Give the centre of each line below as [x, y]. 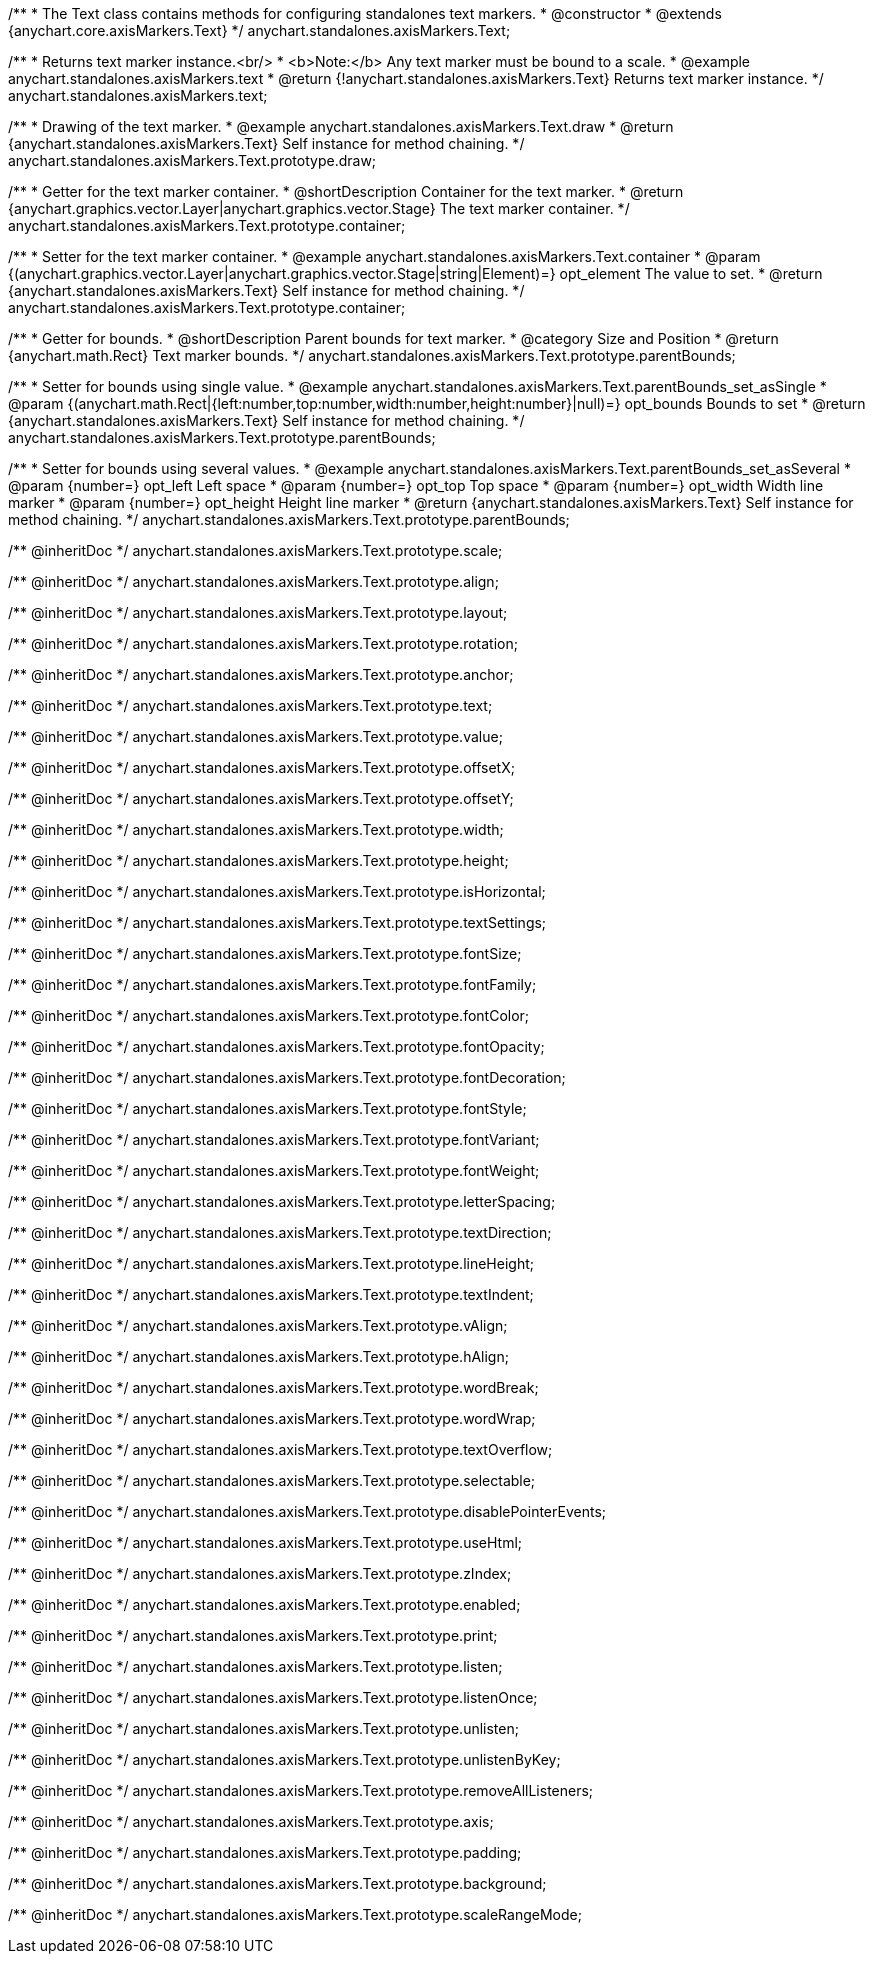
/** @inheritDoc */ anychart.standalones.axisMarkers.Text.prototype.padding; [265, 1852]
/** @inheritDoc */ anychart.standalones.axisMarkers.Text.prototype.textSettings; [277, 922]
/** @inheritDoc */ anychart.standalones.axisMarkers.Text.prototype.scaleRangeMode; [295, 1914]
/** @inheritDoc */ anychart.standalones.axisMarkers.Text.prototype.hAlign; [258, 1356]
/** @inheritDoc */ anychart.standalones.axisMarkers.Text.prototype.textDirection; [280, 1232]
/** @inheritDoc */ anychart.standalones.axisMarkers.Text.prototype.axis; [251, 1821]
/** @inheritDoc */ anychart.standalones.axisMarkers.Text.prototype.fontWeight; [274, 1170]
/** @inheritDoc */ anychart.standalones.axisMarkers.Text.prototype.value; [255, 736]
